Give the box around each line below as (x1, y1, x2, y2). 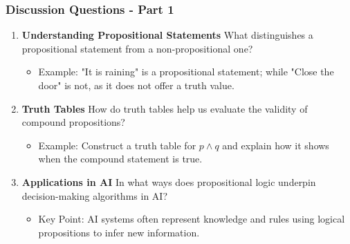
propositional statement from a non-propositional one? (21, 41, 253, 55)
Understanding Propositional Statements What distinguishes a (21, 28, 313, 42)
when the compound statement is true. (38, 151, 203, 166)
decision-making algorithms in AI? (21, 188, 167, 203)
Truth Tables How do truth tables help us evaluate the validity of (21, 101, 308, 115)
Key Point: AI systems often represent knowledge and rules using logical (38, 212, 345, 226)
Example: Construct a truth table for (38, 138, 196, 152)
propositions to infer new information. (38, 225, 200, 239)
